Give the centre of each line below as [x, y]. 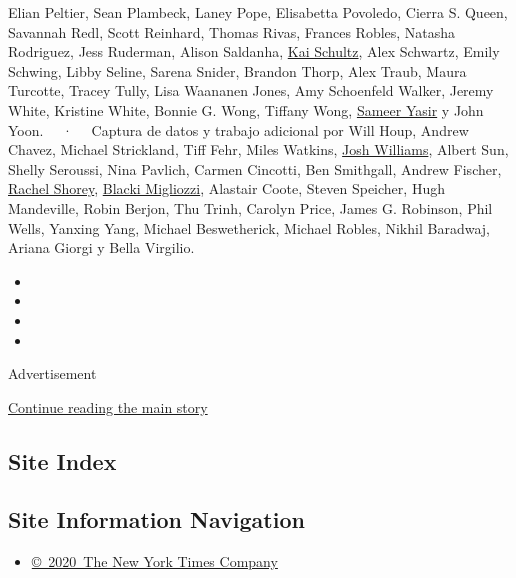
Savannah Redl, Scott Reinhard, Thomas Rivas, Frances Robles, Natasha [232, 31]
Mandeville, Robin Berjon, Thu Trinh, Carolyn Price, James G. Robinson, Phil [250, 207]
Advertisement [52, 373]
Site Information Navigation [156, 519]
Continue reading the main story [108, 406]
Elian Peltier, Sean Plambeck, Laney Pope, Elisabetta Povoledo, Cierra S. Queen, [258, 12]
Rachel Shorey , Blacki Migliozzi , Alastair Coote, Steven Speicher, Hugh [226, 188]
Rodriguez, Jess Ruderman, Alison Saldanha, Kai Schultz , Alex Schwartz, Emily [254, 51]
